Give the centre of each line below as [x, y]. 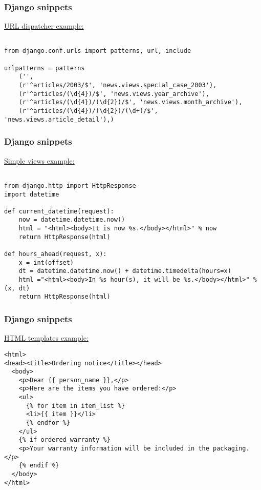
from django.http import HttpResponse [70, 185]
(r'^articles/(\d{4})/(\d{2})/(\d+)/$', [88, 111]
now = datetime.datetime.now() [72, 220]
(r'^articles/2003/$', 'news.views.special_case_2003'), [118, 85]
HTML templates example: [46, 338]
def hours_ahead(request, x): [56, 254]
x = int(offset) [46, 262]
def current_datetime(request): [59, 211]
